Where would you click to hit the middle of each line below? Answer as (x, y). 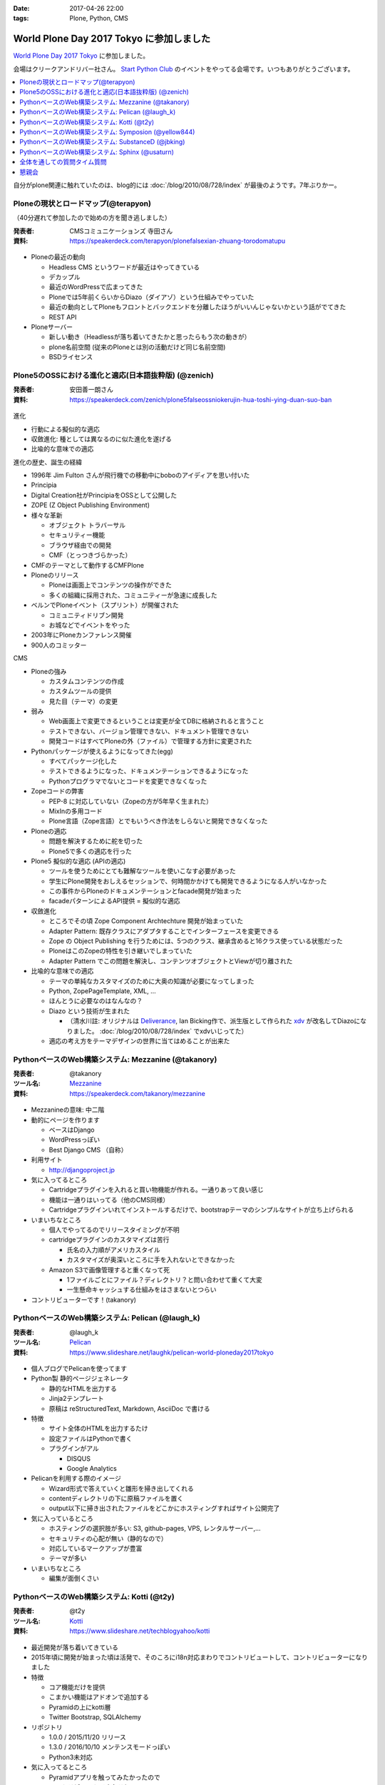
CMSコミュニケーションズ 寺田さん (121, 231)
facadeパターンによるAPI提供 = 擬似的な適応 (114, 901)
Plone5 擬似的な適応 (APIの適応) (78, 861)
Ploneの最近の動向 (58, 257)
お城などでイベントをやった (89, 625)
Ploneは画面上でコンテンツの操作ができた (111, 585)
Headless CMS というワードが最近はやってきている (124, 267)
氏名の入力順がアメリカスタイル (113, 1249)
